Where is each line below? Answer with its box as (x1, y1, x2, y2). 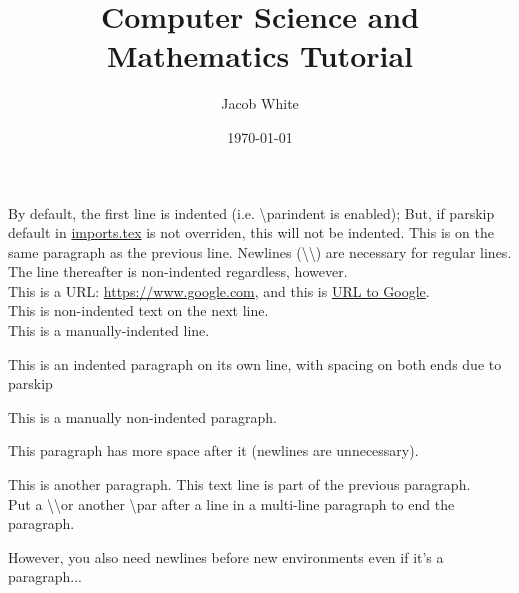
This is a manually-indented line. (8, 320, 210, 341)
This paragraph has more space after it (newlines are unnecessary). (8, 440, 419, 461)
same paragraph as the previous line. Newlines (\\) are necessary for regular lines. (8, 241, 512, 262)
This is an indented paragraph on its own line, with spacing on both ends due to (8, 353, 502, 374)
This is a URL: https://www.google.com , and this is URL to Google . (8, 280, 430, 301)
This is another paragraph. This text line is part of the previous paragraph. (8, 474, 471, 495)
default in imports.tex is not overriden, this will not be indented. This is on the (8, 222, 494, 243)
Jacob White (221, 93, 299, 114)
